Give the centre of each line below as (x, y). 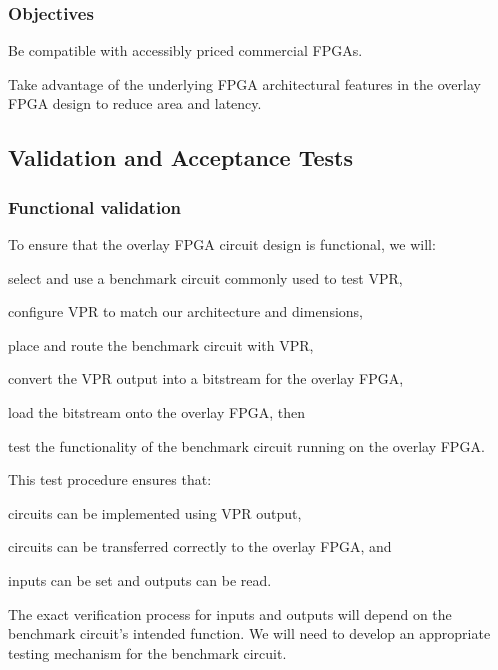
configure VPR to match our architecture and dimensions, (185, 311)
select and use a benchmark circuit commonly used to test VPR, (205, 277)
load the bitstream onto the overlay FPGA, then (156, 411)
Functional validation (95, 206)
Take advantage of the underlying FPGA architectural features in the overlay (244, 83)
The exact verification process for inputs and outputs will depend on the (230, 613)
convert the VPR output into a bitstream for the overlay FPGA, (206, 378)
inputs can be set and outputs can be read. (140, 579)
